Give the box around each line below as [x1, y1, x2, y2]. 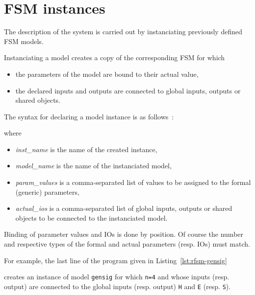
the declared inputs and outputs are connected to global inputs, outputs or [15, 85, 241, 95]
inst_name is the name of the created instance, [15, 144, 157, 154]
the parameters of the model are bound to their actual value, [15, 68, 199, 79]
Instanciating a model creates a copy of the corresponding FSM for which [4, 52, 225, 63]
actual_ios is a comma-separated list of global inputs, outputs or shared [15, 203, 232, 213]
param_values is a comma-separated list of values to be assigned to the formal [15, 177, 251, 187]
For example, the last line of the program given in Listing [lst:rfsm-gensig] [4, 255, 227, 265]
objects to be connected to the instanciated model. [15, 212, 168, 223]
